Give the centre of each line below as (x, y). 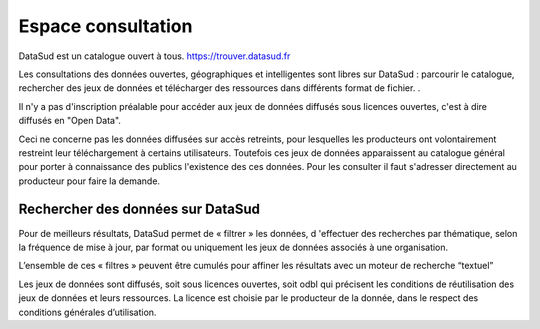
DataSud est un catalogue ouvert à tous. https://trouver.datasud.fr (154, 56)
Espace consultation (105, 26)
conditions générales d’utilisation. (87, 312)
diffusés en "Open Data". (70, 121)
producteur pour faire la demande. (89, 181)
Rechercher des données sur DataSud (139, 209)
